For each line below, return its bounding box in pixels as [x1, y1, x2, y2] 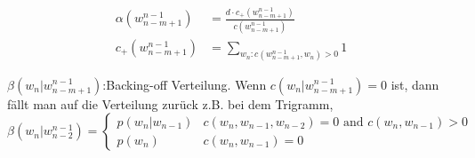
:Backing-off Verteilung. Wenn [102, 75, 267, 93]
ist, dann [390, 75, 439, 93]
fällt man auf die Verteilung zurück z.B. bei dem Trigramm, [7, 94, 334, 113]
